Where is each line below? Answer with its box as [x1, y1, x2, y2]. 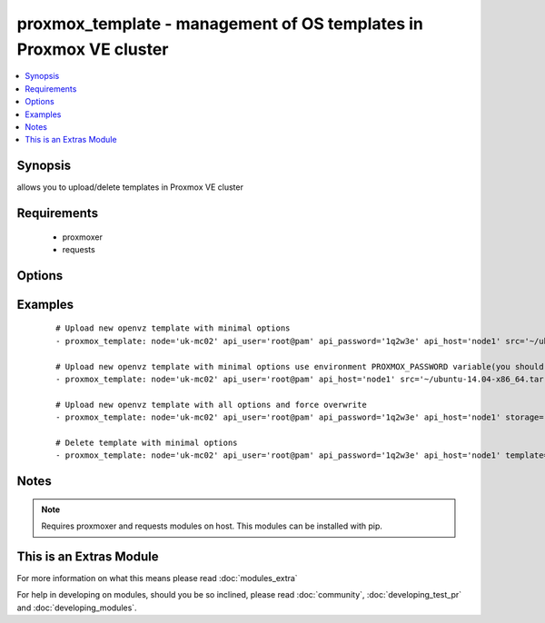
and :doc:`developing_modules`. [16, 602, 137, 613]
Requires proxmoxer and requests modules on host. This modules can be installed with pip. [41, 520, 383, 531]
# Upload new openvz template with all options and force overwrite [55, 400, 367, 410]
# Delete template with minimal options [55, 437, 238, 448]
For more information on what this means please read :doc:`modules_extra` [16, 573, 299, 584]
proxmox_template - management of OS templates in [16, 14, 424, 34]
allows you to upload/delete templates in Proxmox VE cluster [16, 182, 244, 193]
